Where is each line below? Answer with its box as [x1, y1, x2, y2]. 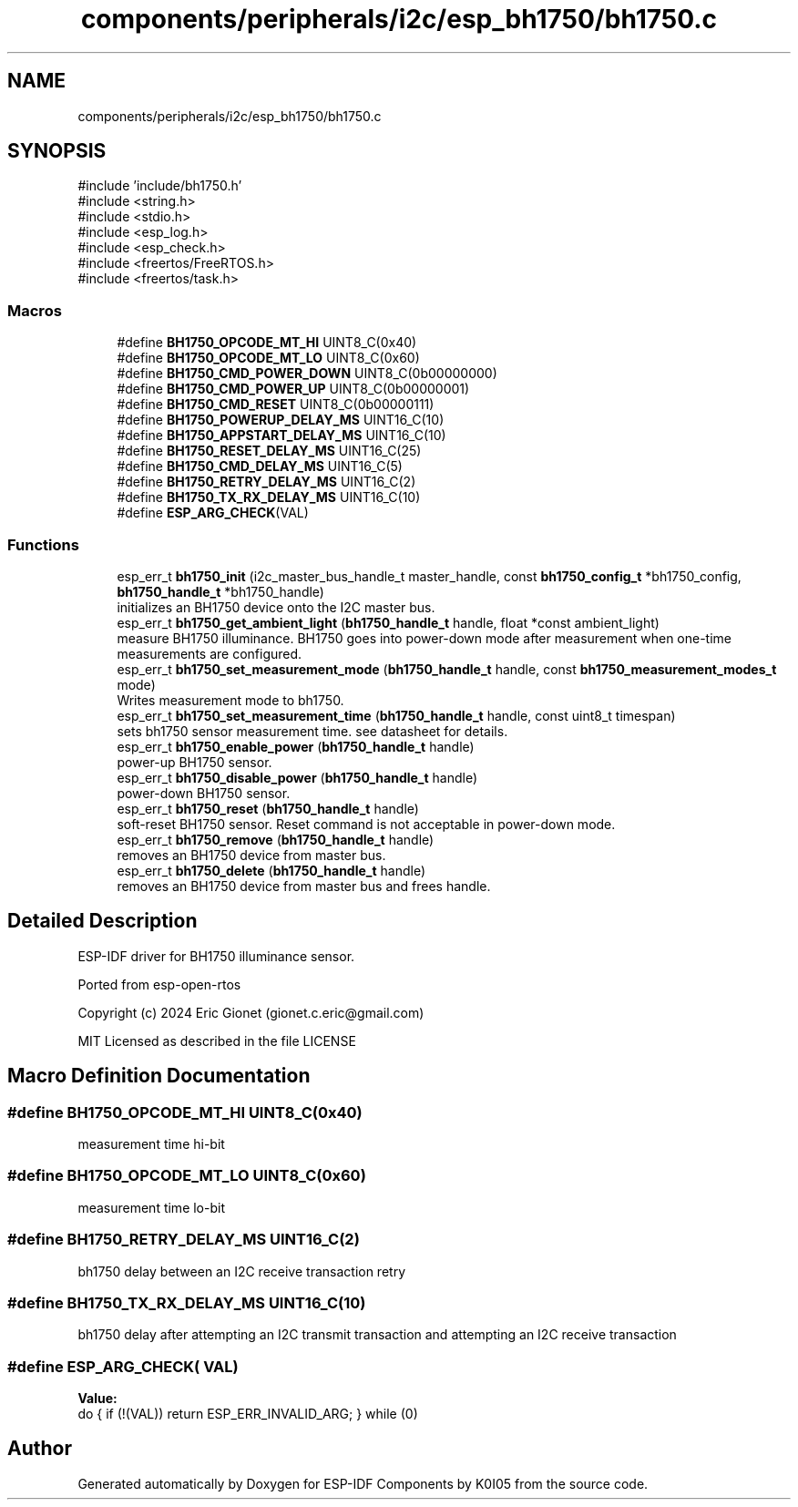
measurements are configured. [117, 645, 302, 661]
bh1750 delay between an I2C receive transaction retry [77, 1263, 406, 1279]
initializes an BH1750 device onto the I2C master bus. [117, 599, 435, 615]
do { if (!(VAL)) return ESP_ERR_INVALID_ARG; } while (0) [77, 1406, 418, 1421]
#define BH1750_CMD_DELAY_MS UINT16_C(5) [117, 458, 403, 475]
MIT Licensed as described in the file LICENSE [77, 1032, 356, 1049]
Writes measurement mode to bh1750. [117, 692, 344, 708]
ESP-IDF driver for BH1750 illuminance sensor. [77, 948, 355, 964]
